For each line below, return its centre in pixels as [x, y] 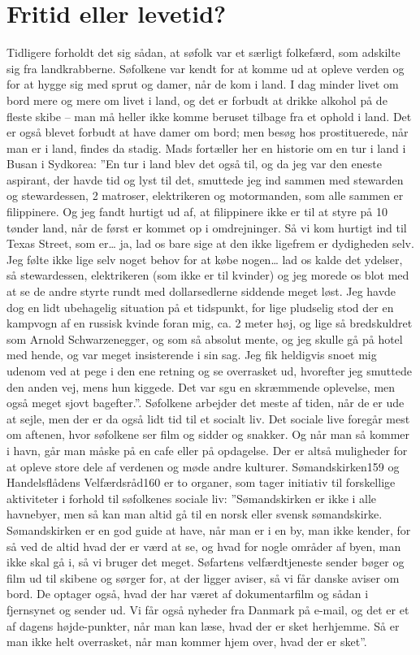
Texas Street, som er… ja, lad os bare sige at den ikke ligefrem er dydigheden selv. [210, 243]
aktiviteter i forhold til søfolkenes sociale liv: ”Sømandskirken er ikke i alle [192, 498]
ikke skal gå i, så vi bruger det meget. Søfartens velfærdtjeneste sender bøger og [206, 562]
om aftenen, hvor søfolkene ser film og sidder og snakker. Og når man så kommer [208, 434]
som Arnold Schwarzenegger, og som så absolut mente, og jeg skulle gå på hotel [205, 338]
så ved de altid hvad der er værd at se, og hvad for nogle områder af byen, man [204, 546]
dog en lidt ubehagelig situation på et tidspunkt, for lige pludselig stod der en [200, 307]
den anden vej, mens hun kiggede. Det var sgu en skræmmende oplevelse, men [201, 386]
